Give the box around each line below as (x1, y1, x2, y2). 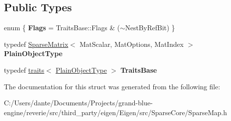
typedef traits (4, 64, 44, 75)
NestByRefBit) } (125, 22, 175, 33)
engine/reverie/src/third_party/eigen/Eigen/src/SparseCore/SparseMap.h (4, 107, 227, 117)
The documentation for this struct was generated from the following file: (4, 81, 220, 91)
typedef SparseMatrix (4, 39, 68, 49)
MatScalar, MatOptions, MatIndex (79, 39, 184, 49)
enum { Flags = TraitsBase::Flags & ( (4, 22, 120, 33)
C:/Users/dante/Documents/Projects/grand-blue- (4, 98, 153, 108)
